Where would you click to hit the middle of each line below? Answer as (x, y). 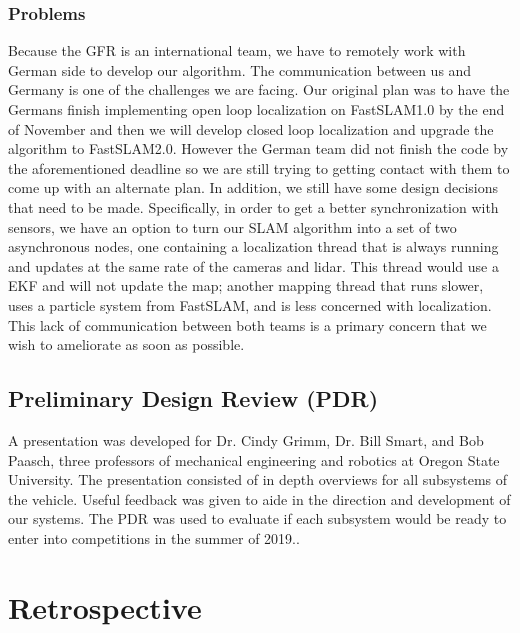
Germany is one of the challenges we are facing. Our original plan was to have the (259, 89)
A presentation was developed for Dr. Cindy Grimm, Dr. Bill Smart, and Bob (246, 439)
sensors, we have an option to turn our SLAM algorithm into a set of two (232, 226)
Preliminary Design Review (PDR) (193, 398)
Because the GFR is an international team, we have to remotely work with (237, 50)
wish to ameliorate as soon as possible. (126, 344)
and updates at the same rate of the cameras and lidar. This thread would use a (253, 265)
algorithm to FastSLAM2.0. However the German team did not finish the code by (258, 148)
